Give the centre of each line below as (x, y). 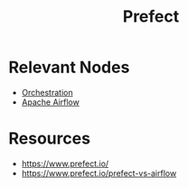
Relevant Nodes (69, 67)
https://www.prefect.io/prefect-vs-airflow (99, 173)
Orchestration (47, 92)
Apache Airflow (51, 102)
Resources (50, 139)
